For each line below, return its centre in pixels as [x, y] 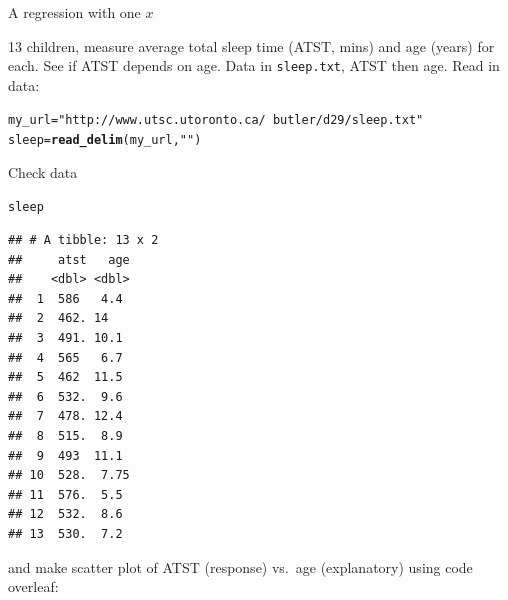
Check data [43, 171]
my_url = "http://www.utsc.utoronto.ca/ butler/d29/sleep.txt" [216, 120]
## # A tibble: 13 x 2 [83, 240]
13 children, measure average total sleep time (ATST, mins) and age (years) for [251, 45]
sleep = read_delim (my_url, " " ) [105, 140]
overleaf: [33, 586]
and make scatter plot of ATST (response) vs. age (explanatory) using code [240, 566]
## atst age [69, 259]
